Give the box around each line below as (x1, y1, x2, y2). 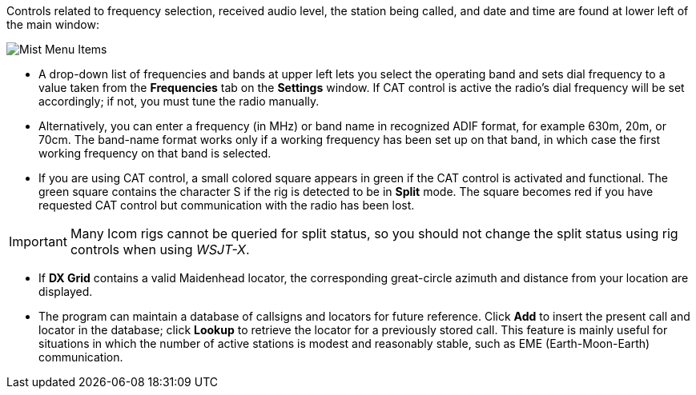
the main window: (6, 18, 100, 31)
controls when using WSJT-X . (70, 241, 250, 257)
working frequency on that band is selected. (38, 146, 272, 160)
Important (9, 233, 67, 249)
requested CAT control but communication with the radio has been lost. (38, 198, 415, 212)
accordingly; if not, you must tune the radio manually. (38, 94, 320, 108)
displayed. (38, 285, 93, 298)
